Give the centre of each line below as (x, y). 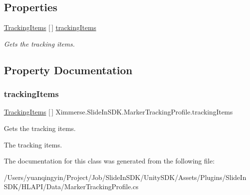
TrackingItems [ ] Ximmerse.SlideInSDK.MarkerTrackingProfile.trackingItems (118, 112)
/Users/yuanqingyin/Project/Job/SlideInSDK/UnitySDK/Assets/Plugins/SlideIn (125, 177)
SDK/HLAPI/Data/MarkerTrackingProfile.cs (71, 187)
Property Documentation (68, 70)
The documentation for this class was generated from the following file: (109, 161)
